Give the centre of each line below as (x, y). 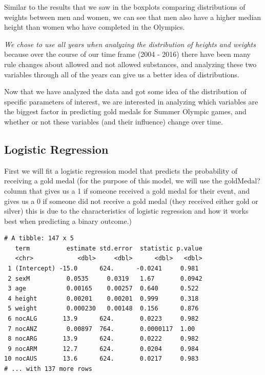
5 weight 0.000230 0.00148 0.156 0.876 (103, 309)
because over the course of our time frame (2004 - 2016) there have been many (127, 54)
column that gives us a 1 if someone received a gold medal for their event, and (127, 190)
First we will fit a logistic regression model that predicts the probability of (121, 170)
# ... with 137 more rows (48, 369)
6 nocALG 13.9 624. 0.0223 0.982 (103, 319)
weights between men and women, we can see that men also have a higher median (133, 17)
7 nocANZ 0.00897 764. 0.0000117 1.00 (101, 329)
